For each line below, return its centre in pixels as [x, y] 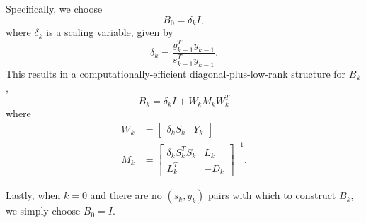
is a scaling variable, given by [110, 32]
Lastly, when [33, 195]
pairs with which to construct [272, 195]
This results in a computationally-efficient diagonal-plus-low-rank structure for [176, 73]
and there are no [126, 195]
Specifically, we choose [54, 8]
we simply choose [43, 211]
